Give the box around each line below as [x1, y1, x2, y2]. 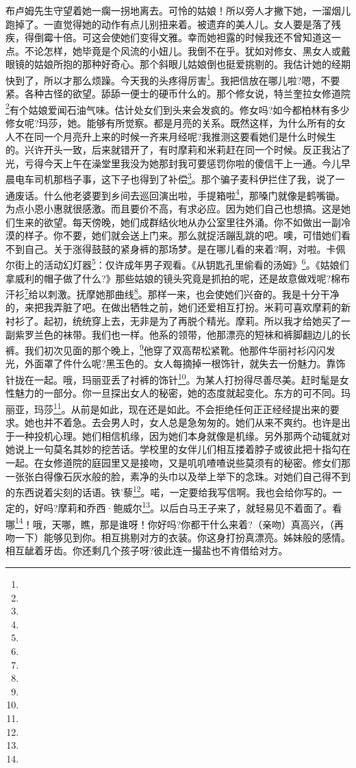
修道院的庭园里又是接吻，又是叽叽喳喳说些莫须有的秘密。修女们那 [53, 455, 351, 469]
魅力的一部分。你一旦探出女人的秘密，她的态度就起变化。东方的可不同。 [14, 386, 341, 400]
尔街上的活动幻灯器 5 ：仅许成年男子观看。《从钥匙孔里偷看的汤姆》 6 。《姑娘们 [5, 256, 349, 271]
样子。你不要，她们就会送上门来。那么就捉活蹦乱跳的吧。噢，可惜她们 [24, 228, 341, 243]
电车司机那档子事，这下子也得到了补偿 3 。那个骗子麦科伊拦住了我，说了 [14, 170, 335, 186]
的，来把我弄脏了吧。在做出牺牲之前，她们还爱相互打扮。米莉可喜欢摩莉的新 [5, 300, 351, 314]
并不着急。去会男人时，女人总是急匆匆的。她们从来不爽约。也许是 [43, 415, 341, 430]
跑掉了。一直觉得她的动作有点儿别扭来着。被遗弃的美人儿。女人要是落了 [5, 16, 331, 31]
